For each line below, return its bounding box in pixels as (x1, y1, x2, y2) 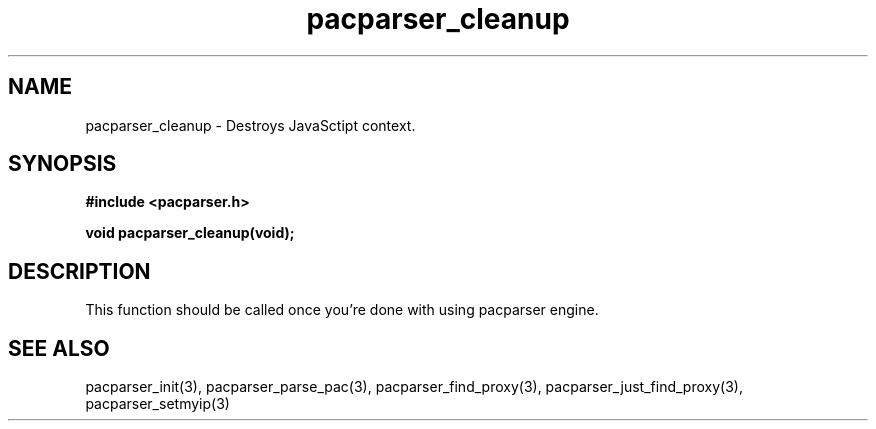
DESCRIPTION (8, 258, 151, 284)
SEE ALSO (8, 335, 110, 361)
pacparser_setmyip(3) (85, 395, 230, 413)
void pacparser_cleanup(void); (85, 224, 295, 242)
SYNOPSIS (8, 151, 117, 177)
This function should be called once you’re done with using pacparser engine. (85, 301, 599, 319)
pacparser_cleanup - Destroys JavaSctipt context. (85, 116, 416, 134)
